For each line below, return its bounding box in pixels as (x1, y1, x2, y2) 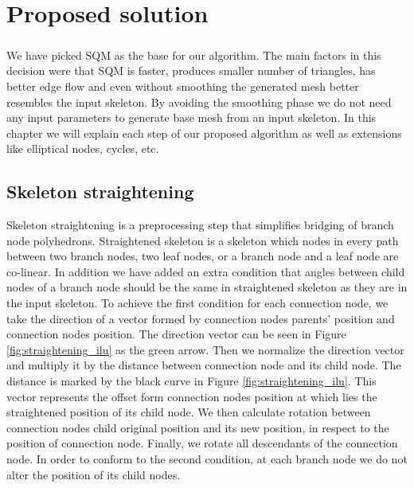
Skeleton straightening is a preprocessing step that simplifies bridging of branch (6, 217, 394, 233)
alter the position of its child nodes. (6, 466, 181, 482)
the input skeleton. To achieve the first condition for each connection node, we (6, 295, 389, 311)
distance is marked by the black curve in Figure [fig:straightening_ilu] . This (6, 373, 377, 389)
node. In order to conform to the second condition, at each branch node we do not (6, 451, 408, 467)
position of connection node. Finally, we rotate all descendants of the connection (6, 435, 398, 451)
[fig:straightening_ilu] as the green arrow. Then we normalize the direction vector (6, 341, 404, 357)
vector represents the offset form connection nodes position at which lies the (6, 388, 377, 404)
